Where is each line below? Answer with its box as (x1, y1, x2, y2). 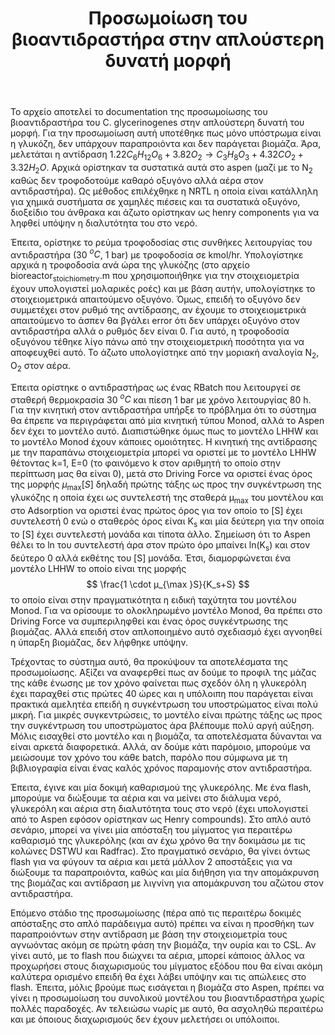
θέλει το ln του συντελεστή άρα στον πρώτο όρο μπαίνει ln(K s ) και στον (10, 538, 311, 553)
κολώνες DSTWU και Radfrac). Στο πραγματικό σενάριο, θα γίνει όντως (10, 845, 311, 857)
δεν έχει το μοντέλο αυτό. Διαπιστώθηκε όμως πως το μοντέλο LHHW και (10, 425, 319, 437)
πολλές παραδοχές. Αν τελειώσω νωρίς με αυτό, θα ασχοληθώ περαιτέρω (10, 1002, 324, 1014)
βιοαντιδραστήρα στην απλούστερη (11, 28, 325, 51)
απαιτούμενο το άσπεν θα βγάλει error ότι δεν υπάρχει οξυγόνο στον (10, 315, 301, 327)
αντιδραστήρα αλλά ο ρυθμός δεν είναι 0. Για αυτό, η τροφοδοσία (10, 325, 290, 337)
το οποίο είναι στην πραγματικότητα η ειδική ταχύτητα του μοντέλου (10, 593, 297, 606)
